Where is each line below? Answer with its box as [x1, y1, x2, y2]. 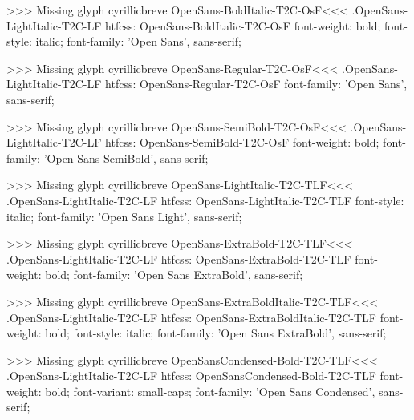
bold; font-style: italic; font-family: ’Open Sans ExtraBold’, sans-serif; [45, 325, 387, 341]
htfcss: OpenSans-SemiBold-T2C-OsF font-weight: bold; [105, 134, 379, 151]
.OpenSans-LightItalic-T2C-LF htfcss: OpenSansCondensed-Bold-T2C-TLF [6, 367, 376, 384]
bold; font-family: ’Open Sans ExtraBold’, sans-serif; [45, 266, 303, 283]
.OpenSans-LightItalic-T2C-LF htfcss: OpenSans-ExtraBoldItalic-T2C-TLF [6, 309, 377, 325]
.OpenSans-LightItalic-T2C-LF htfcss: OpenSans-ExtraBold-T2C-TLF [6, 250, 351, 267]
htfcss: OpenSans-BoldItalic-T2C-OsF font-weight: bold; [105, 17, 381, 34]
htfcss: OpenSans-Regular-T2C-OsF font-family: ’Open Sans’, [105, 75, 408, 92]
